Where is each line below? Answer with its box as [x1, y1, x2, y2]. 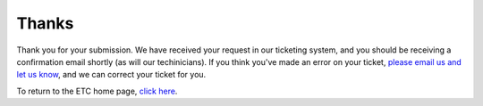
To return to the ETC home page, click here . [16, 86, 178, 96]
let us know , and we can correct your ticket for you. [16, 69, 207, 80]
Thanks [16, 13, 74, 33]
